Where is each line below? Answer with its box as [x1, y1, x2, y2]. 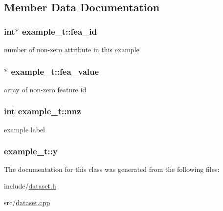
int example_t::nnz [4, 105, 81, 117]
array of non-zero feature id [4, 84, 87, 94]
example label [4, 124, 45, 134]
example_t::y [4, 145, 58, 157]
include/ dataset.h [4, 181, 56, 191]
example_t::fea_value [11, 65, 99, 77]
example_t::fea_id [22, 25, 97, 37]
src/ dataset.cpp [4, 197, 50, 207]
